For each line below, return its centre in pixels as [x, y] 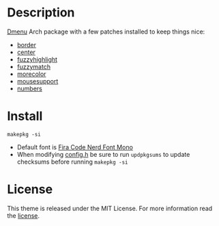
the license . [23, 215]
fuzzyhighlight [37, 59]
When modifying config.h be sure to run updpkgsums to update [103, 154]
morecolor [31, 74]
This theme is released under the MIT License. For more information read [110, 208]
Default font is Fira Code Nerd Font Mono [75, 147]
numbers [30, 88]
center [26, 52]
